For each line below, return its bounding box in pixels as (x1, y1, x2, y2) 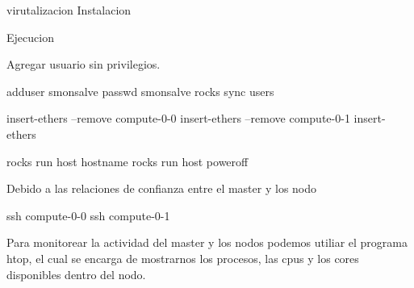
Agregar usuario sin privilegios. (6, 56, 161, 73)
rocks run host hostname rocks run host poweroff (6, 152, 249, 169)
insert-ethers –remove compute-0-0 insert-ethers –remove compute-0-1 (6, 110, 350, 127)
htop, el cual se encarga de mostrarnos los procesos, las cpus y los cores (6, 249, 359, 266)
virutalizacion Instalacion (6, 2, 132, 18)
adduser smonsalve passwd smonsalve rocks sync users (6, 82, 274, 99)
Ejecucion (6, 28, 54, 45)
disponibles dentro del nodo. (6, 265, 146, 282)
